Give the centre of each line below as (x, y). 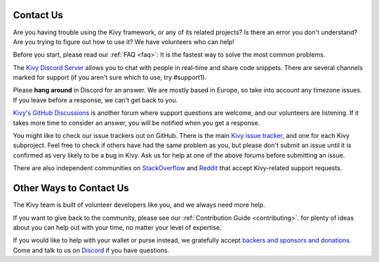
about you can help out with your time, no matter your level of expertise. (117, 227)
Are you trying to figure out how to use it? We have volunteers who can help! (124, 41)
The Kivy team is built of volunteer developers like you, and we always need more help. (139, 205)
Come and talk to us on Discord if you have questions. (91, 250)
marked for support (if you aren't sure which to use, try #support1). (110, 78)
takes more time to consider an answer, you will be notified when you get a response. (137, 123)
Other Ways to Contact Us (71, 188)
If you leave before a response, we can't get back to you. (95, 100)
